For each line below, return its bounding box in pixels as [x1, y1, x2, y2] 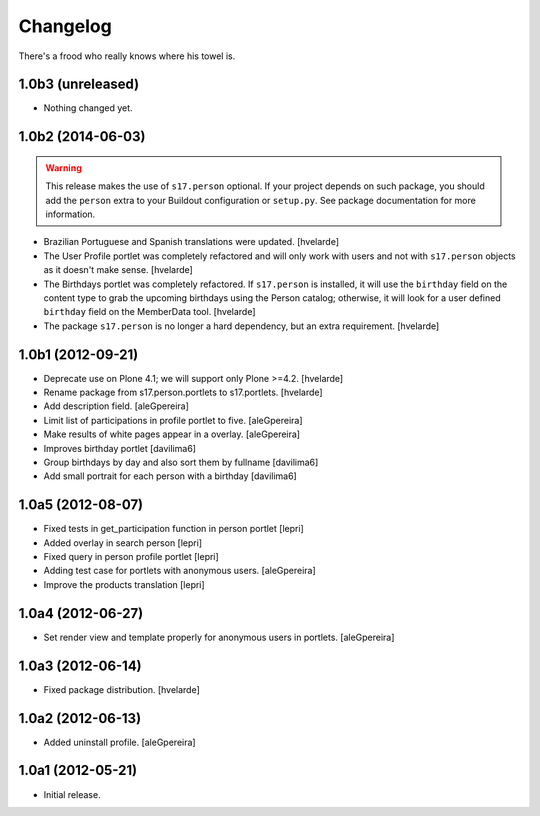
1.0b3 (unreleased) [18, 76, 140, 93]
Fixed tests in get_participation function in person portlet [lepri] [43, 523, 304, 535]
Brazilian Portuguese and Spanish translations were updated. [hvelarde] [43, 236, 340, 248]
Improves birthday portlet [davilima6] [43, 442, 197, 454]
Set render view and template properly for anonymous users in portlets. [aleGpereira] [43, 631, 395, 643]
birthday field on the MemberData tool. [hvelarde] [43, 306, 256, 318]
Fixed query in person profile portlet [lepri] [43, 551, 219, 563]
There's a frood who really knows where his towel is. [18, 50, 236, 62]
